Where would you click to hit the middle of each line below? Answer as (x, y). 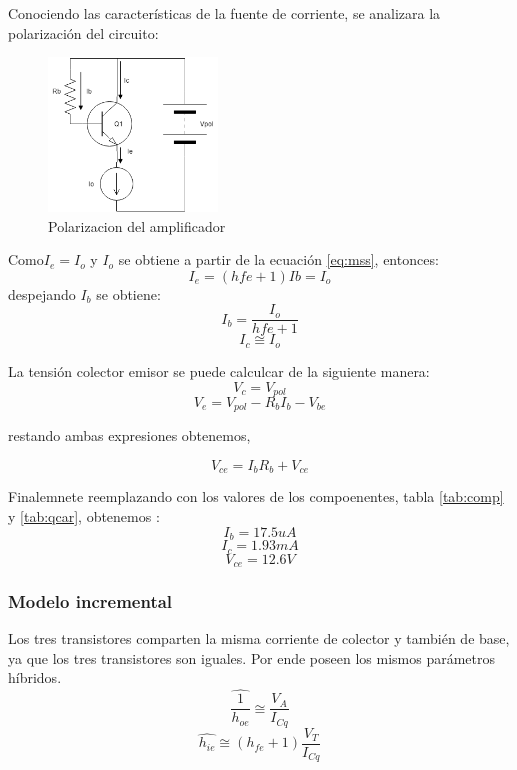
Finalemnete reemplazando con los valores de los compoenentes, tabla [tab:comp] (256, 496)
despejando (42, 293)
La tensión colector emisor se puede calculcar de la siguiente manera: (219, 370)
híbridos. (35, 677)
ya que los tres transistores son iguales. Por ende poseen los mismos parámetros (252, 657)
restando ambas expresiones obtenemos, (129, 435)
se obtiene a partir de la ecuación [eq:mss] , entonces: (278, 259)
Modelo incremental (90, 600)
